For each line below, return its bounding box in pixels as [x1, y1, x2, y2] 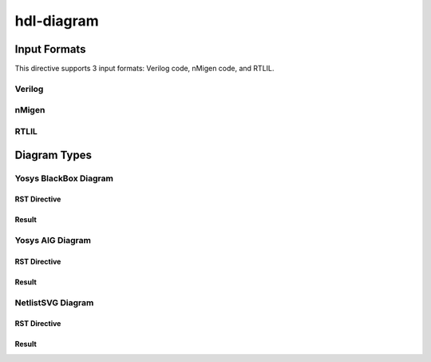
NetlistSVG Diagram [14, 296, 94, 308]
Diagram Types [14, 148, 92, 161]
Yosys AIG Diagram [14, 235, 92, 246]
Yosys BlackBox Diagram [14, 173, 113, 184]
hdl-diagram [14, 12, 99, 30]
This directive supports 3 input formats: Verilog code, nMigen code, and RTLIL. [14, 64, 275, 74]
